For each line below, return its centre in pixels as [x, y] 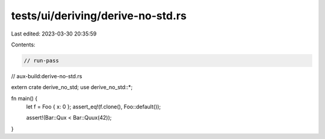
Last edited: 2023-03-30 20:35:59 [54, 34]
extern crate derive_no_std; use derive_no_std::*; [72, 87]
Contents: [23, 45]
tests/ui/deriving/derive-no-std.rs [99, 16]
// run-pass [42, 60]
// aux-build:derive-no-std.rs [47, 76]
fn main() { [24, 98]
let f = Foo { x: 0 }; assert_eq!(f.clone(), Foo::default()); [94, 107]
